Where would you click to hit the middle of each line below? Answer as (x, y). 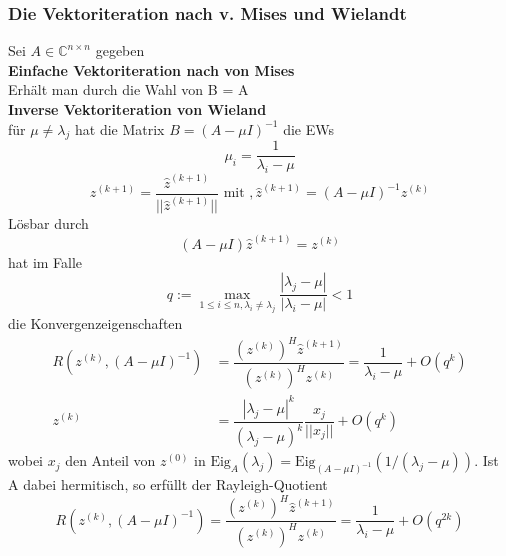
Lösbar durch (48, 223)
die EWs (308, 128)
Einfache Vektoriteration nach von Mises (151, 69)
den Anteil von (110, 460)
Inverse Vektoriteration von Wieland (137, 109)
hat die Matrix (119, 128)
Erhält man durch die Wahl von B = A (128, 89)
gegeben (120, 50)
